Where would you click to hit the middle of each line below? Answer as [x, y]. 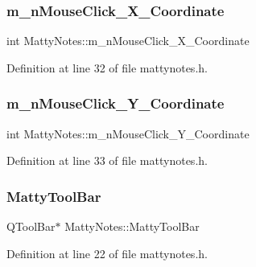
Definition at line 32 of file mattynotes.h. [107, 67]
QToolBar [31, 226]
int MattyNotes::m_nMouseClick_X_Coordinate [128, 41]
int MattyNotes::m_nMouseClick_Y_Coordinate [128, 133]
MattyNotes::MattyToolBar [132, 226]
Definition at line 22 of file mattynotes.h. [107, 253]
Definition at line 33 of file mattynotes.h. [107, 160]
